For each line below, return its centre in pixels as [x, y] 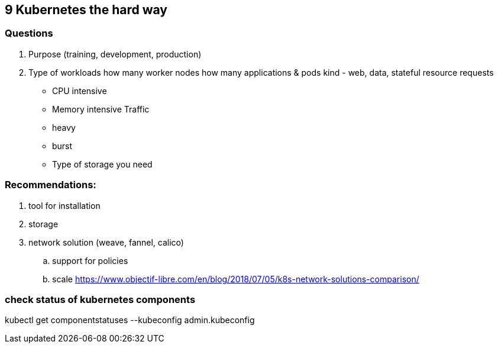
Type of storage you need [102, 164]
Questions [29, 33]
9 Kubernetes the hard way [86, 10]
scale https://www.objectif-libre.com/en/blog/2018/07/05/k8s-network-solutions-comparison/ [236, 279]
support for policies [90, 260]
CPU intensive [80, 91]
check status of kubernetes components [100, 299]
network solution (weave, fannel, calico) [106, 242]
